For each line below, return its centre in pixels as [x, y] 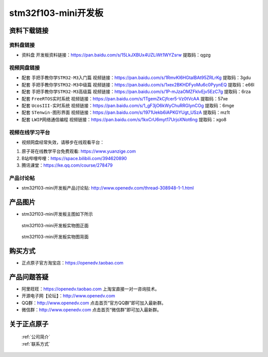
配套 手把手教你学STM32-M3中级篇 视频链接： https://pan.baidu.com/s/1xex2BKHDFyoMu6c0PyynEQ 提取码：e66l [138, 85]
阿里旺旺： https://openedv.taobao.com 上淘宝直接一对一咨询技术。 [91, 289]
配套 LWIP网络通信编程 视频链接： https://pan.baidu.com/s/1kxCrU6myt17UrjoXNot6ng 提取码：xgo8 [124, 119]
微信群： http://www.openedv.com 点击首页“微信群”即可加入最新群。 [91, 310]
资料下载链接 [29, 31]
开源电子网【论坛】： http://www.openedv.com [68, 296]
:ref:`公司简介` [36, 337]
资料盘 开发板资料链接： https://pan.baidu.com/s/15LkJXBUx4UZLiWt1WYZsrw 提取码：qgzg [116, 55]
